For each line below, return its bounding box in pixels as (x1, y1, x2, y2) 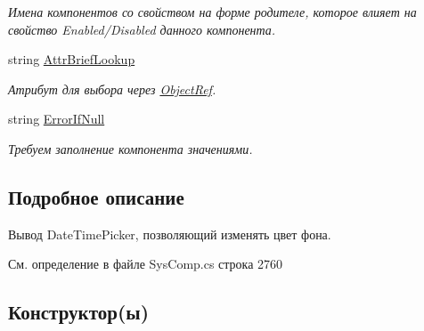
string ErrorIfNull (8, 109, 105, 128)
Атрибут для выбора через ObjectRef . (8, 79, 216, 98)
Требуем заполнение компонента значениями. (8, 139, 253, 157)
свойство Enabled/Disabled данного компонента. (8, 20, 276, 38)
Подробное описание (8, 182, 184, 210)
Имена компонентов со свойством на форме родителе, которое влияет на (8, 3, 417, 20)
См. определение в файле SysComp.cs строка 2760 (8, 254, 283, 273)
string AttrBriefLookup (8, 50, 135, 69)
